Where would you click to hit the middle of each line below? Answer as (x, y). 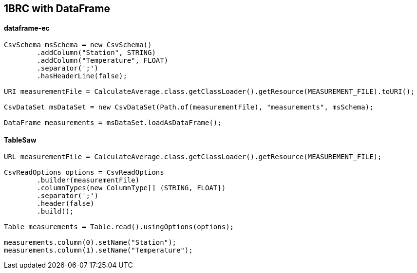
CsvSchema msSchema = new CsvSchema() (78, 45)
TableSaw (20, 140)
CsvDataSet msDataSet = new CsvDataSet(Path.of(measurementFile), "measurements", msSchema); (189, 107)
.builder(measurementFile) (88, 180)
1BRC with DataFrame (57, 9)
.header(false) (66, 204)
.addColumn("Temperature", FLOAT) (103, 61)
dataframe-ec (27, 28)
